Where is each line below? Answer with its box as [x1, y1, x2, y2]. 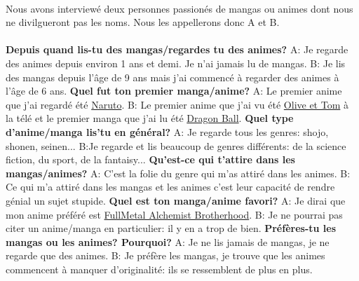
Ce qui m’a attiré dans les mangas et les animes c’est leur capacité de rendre [6, 179, 335, 194]
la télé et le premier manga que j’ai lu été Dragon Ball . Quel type [6, 111, 294, 125]
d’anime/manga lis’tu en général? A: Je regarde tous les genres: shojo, [6, 124, 329, 139]
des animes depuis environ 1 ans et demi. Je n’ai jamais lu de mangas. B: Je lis [6, 55, 346, 70]
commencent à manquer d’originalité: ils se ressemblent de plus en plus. [6, 261, 313, 276]
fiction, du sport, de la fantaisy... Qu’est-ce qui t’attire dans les [6, 152, 295, 167]
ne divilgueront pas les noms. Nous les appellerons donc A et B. [6, 15, 280, 29]
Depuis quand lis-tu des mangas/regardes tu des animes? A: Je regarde [6, 42, 348, 57]
